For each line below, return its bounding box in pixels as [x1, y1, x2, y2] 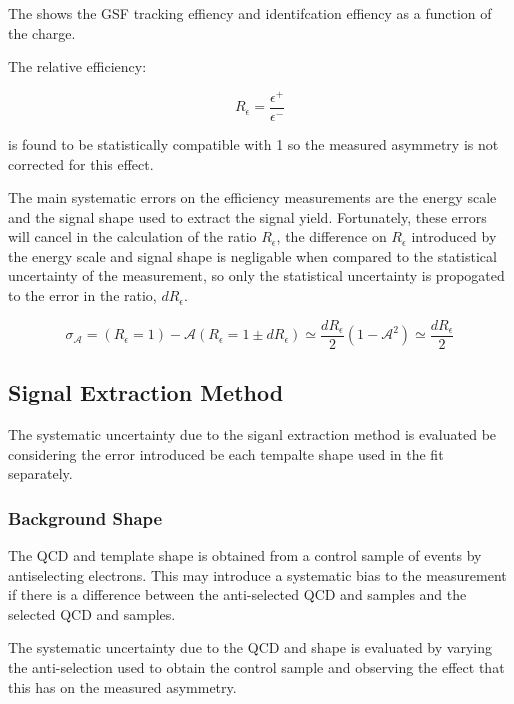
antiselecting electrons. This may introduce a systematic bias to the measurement [8, 564, 507, 585]
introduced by [411, 226, 497, 247]
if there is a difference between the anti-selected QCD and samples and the [8, 584, 467, 605]
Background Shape [8, 505, 163, 530]
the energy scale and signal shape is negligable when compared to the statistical [8, 245, 497, 266]
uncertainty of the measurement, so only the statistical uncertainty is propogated [8, 265, 505, 286]
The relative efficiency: [8, 56, 147, 77]
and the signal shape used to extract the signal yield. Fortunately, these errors [8, 206, 487, 227]
